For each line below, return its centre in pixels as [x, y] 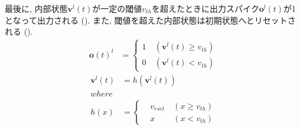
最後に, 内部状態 [36, 8]
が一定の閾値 [117, 8]
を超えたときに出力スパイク [206, 8]
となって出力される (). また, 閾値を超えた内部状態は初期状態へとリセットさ [150, 20]
